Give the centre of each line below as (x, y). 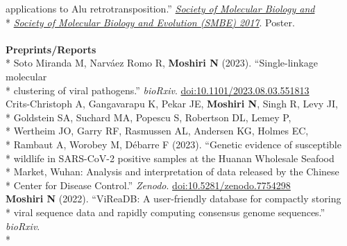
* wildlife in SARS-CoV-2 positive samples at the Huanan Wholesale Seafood (170, 158)
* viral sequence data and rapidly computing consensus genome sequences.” (166, 212)
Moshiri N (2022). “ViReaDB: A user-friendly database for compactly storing (173, 199)
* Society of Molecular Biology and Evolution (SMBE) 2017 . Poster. (150, 22)
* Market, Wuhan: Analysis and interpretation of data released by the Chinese (172, 172)
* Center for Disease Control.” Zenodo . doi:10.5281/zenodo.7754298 (148, 185)
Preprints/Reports (51, 49)
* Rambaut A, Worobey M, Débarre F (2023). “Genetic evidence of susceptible (173, 144)
